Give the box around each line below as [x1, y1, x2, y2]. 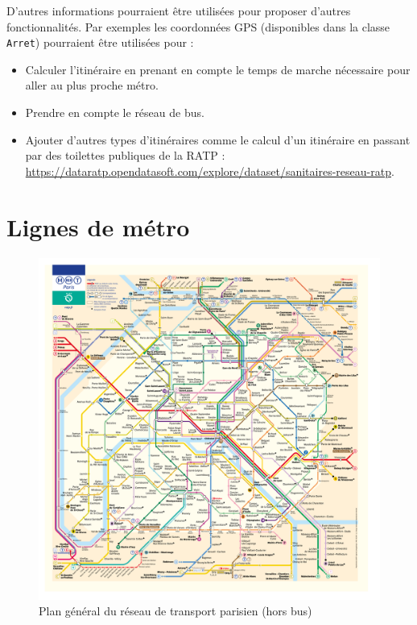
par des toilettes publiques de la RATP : [25, 147, 225, 164]
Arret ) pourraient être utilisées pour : [6, 34, 194, 51]
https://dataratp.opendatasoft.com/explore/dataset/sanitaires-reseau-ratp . [25, 162, 394, 179]
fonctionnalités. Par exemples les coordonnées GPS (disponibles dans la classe [6, 18, 390, 35]
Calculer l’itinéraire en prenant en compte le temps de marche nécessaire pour [25, 60, 411, 77]
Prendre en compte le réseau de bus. [25, 104, 204, 121]
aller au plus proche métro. [25, 77, 159, 94]
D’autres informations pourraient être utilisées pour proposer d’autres [6, 2, 351, 19]
